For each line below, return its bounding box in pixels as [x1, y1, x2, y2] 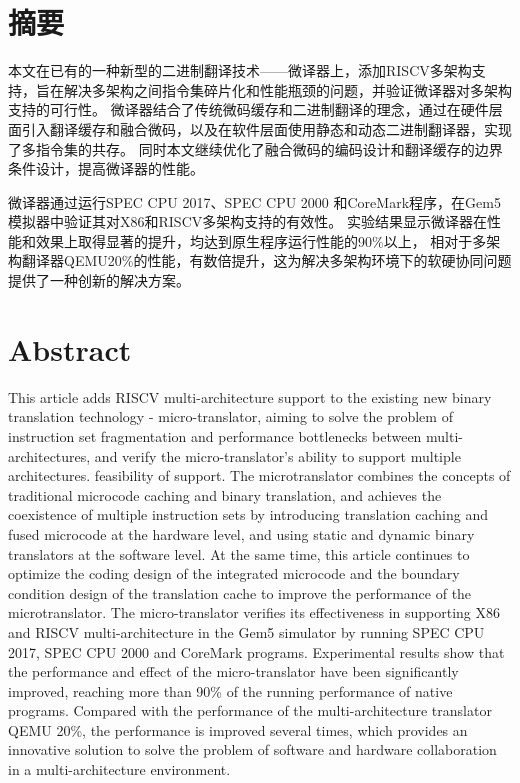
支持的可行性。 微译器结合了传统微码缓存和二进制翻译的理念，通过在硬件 [8, 99, 489, 120]
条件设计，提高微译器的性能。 [8, 158, 204, 179]
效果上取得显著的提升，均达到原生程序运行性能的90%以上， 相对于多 [35, 230, 487, 251]
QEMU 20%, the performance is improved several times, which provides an [8, 719, 468, 740]
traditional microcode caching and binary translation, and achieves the [8, 484, 442, 505]
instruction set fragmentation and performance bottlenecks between [8, 425, 422, 446]
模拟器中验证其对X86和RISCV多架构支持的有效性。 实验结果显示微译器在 [8, 211, 487, 232]
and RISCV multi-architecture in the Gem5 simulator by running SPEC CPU [8, 621, 485, 642]
